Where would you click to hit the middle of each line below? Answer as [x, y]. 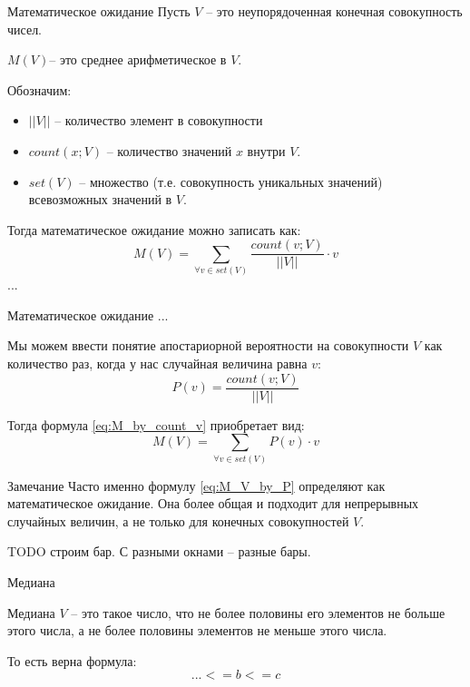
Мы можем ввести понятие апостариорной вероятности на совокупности [208, 345]
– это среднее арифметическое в [138, 59]
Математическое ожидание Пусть [99, 11]
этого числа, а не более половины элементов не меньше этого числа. [197, 630]
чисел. [25, 29]
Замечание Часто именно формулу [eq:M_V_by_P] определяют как [196, 485]
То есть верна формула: [72, 660]
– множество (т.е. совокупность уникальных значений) [231, 181]
